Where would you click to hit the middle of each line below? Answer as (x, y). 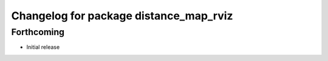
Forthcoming (38, 32)
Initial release (43, 47)
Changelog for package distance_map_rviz (122, 16)
